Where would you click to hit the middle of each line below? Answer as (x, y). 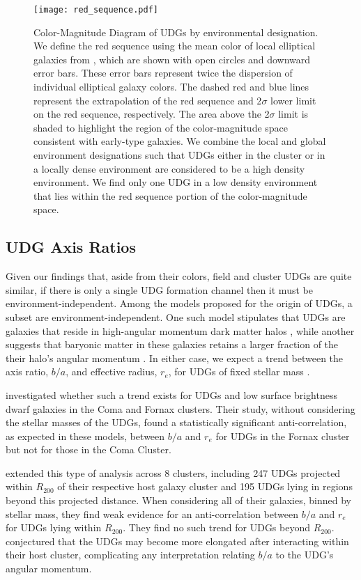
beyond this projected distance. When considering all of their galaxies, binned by (178, 500)
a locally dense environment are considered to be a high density (169, 168)
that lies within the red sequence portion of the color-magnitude (170, 195)
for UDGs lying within (54, 527)
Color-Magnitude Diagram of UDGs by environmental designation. (176, 32)
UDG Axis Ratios (71, 247)
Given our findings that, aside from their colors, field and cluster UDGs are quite (179, 276)
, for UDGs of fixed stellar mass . (239, 371)
